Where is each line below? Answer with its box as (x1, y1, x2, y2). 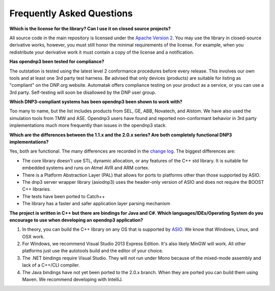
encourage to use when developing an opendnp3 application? (9, 217, 144, 223)
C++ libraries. (22, 186, 51, 192)
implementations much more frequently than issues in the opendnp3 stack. (9, 123, 167, 129)
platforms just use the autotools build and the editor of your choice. (22, 248, 163, 254)
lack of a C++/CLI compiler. (22, 262, 80, 268)
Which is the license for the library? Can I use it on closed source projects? (9, 26, 171, 32)
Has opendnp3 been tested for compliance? (9, 59, 104, 65)
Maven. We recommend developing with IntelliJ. (22, 276, 123, 283)
